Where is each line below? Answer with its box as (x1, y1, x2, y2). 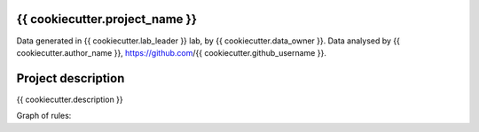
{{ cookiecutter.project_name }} (16, 12, 198, 27)
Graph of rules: (16, 111, 72, 121)
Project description (16, 71, 125, 86)
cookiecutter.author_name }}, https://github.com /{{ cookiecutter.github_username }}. (16, 47, 327, 58)
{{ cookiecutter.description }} (16, 94, 123, 105)
